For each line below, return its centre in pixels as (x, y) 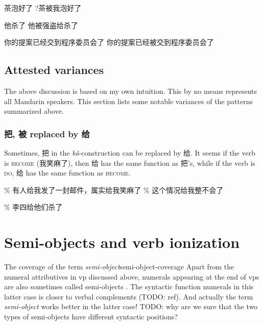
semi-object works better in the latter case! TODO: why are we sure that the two (131, 306)
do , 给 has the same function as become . (67, 173)
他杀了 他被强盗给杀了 (41, 25)
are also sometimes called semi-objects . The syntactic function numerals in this (129, 286)
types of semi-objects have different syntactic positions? (91, 317)
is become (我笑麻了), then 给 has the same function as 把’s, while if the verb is (130, 162)
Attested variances (54, 70)
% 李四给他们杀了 (33, 207)
